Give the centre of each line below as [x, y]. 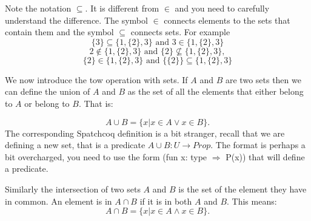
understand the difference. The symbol [76, 20]
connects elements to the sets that [227, 20]
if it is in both [166, 201]
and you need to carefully [222, 8]
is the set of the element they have [242, 189]
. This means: [252, 201]
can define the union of [48, 91]
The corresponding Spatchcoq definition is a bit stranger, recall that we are [145, 133]
